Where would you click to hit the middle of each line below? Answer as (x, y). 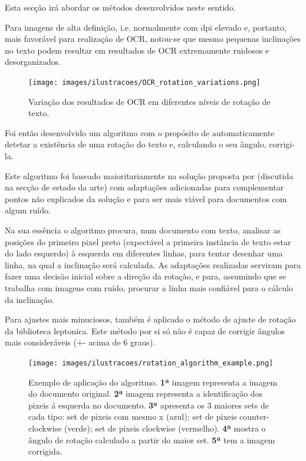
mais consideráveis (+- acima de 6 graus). (80, 342)
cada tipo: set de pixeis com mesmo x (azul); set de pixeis (133, 416)
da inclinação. (30, 299)
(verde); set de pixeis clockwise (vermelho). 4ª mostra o (165, 428)
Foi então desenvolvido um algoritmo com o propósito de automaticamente (140, 132)
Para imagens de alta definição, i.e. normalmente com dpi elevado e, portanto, (146, 27)
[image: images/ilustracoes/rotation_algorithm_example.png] (151, 363)
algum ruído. (28, 210)
